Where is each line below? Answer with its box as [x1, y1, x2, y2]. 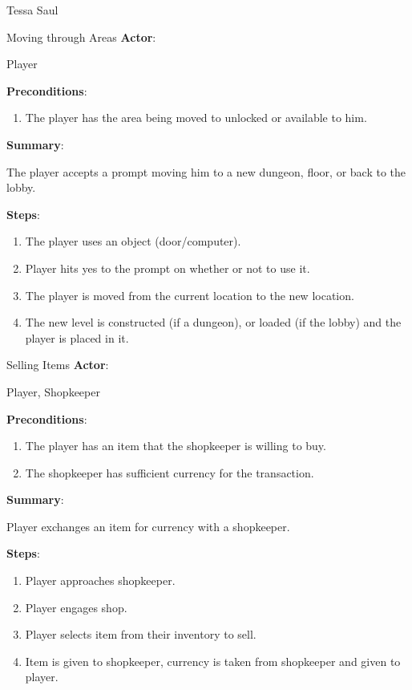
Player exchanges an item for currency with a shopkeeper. [6, 517, 290, 534]
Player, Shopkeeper [6, 383, 100, 400]
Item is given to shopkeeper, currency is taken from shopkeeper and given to [25, 652, 401, 669]
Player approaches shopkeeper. [25, 572, 176, 589]
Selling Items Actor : [6, 356, 109, 373]
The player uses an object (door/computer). [25, 233, 241, 250]
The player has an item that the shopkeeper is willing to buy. [25, 437, 326, 454]
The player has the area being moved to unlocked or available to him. [25, 109, 367, 126]
